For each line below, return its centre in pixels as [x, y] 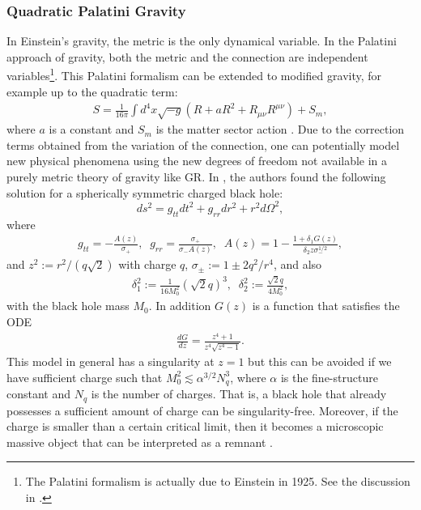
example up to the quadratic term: [92, 91]
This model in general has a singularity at [111, 361]
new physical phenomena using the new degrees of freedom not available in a [197, 161]
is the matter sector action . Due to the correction [280, 129]
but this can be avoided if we [320, 361]
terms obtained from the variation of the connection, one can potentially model [203, 144]
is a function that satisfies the [326, 306]
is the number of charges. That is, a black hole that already [239, 394]
